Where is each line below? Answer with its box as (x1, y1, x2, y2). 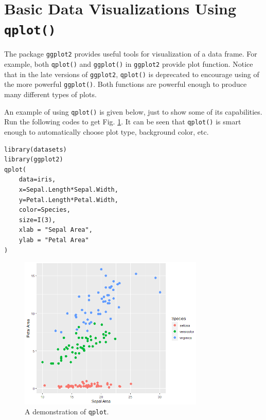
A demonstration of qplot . (25, 406, 109, 417)
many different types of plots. (4, 89, 97, 100)
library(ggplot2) (4, 156, 63, 163)
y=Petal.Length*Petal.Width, (19, 196, 118, 204)
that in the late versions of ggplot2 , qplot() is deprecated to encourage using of (4, 68, 259, 79)
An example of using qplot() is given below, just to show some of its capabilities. (4, 106, 262, 117)
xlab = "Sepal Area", (19, 226, 93, 234)
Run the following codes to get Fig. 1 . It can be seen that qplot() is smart (4, 116, 241, 127)
